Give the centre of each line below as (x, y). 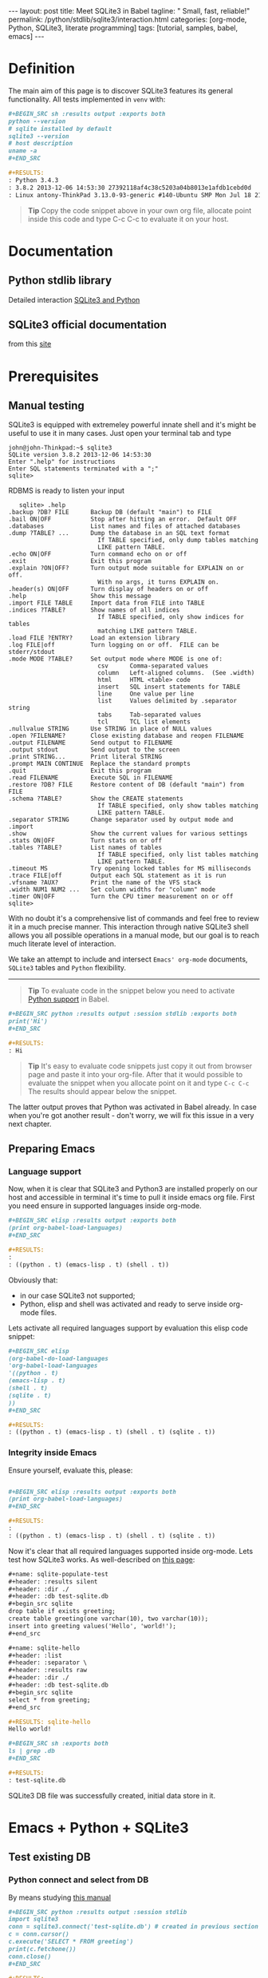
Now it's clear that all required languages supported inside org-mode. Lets (131, 1551)
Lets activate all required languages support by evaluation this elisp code (128, 1328)
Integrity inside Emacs (53, 1453)
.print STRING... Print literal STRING (85, 757)
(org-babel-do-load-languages (59, 1358)
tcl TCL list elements (144, 722)
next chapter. (30, 1124)
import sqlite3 (33, 1919)
